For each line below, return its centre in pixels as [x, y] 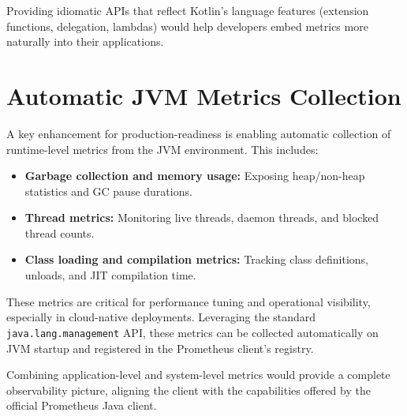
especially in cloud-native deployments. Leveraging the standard [161, 317]
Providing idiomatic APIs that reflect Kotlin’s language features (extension [188, 10]
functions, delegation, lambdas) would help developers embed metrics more [187, 26]
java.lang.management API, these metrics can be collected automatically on [192, 332]
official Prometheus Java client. [82, 405]
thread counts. [60, 232]
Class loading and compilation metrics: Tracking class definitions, [196, 259]
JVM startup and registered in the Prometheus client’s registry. [160, 348]
